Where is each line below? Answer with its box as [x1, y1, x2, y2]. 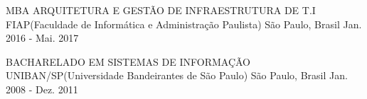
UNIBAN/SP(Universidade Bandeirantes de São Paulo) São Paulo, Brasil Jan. [6, 68, 348, 83]
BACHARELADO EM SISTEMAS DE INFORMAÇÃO [6, 54, 250, 69]
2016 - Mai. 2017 [6, 30, 79, 45]
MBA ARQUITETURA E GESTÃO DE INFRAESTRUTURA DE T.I [6, 3, 316, 17]
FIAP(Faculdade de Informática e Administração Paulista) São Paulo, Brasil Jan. [6, 16, 362, 31]
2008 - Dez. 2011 [6, 81, 78, 96]
